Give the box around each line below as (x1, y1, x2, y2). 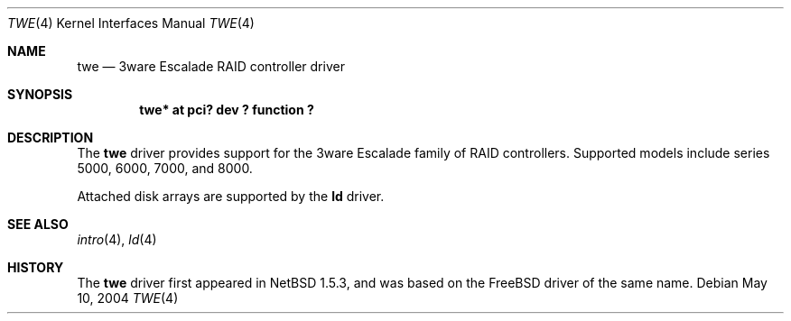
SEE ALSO (7, 216, 69, 232)
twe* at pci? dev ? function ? (139, 102, 314, 117)
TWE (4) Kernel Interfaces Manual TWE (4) (7, 15, 255, 31)
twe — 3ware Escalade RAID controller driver (77, 59, 345, 74)
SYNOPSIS (7, 87, 73, 102)
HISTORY (7, 260, 64, 275)
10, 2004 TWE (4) (77, 290, 179, 306)
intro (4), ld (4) (77, 232, 157, 247)
